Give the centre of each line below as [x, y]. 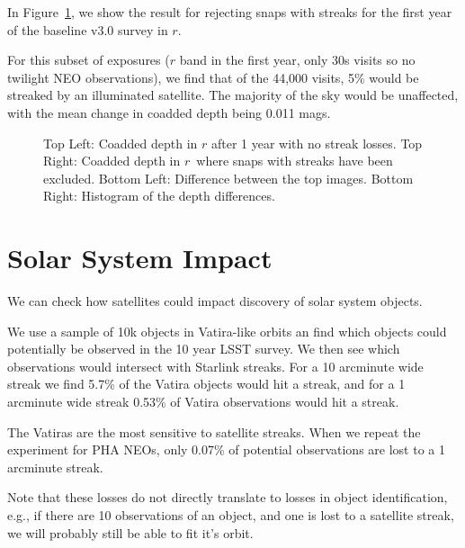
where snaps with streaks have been [295, 161]
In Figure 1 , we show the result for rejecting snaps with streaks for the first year [230, 12]
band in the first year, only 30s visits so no [297, 60]
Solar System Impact [140, 258]
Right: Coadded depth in [112, 161]
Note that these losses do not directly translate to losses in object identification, [228, 497]
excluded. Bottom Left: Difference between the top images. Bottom [228, 178]
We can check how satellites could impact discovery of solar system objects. [215, 301]
